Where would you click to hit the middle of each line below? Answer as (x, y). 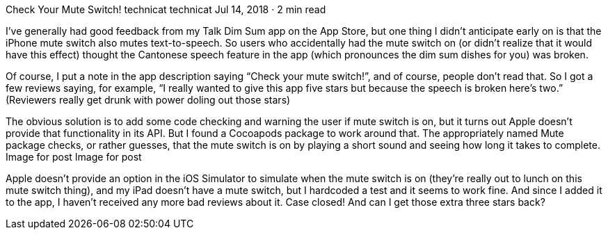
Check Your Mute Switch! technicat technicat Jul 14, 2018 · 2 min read (166, 9)
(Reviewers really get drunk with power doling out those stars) (148, 100)
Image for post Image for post (74, 157)
